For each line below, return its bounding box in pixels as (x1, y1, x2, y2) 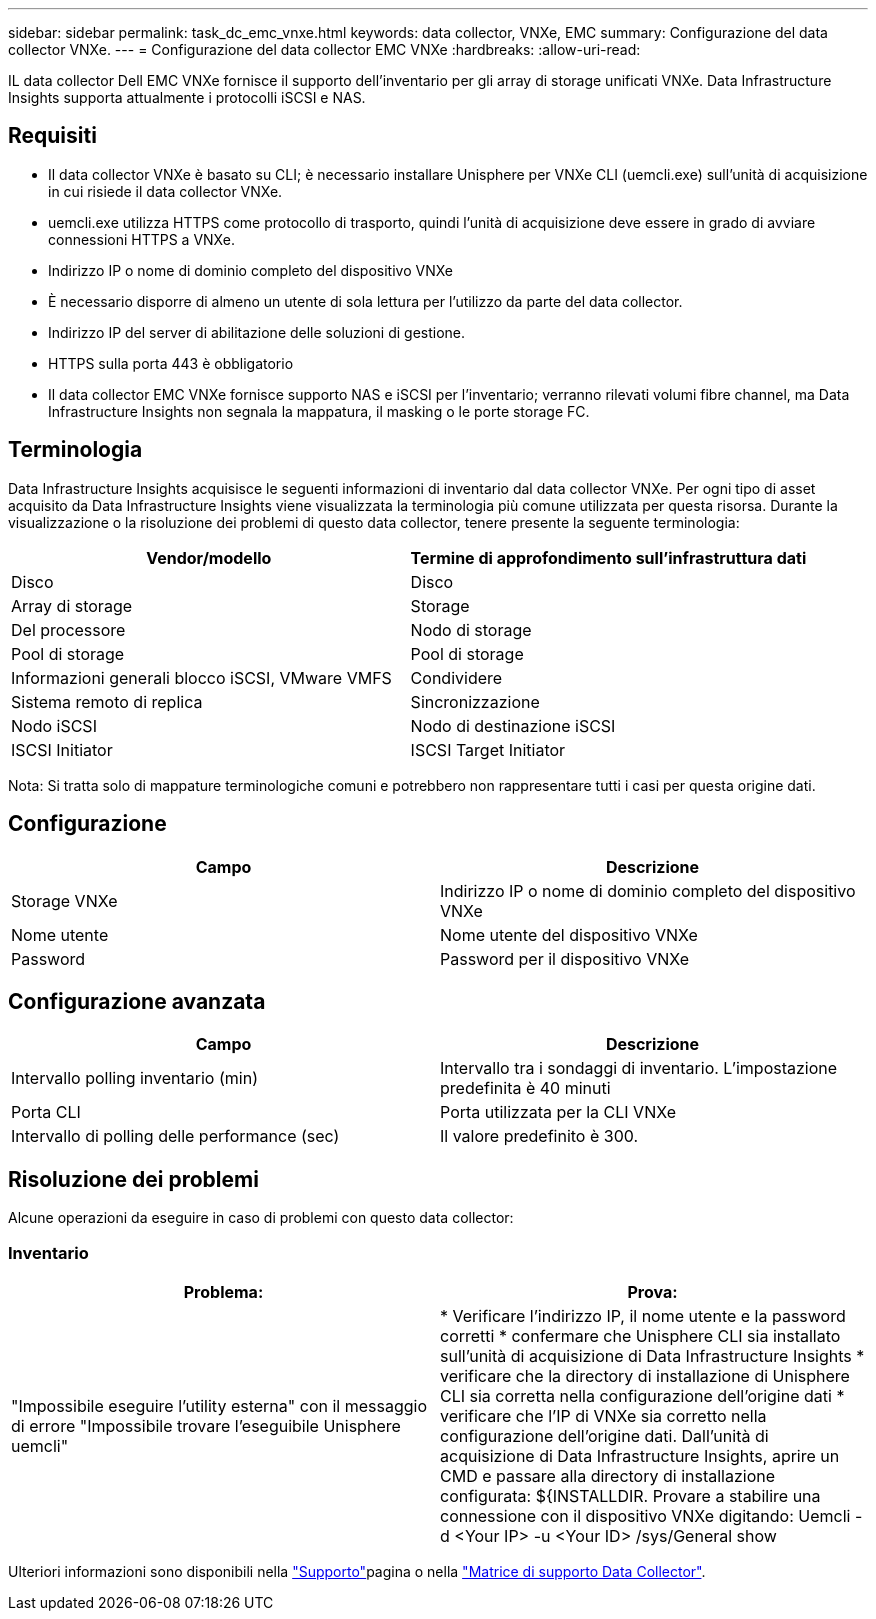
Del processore (11, 619, 126, 640)
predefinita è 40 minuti (440, 1078, 611, 1099)
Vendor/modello (146, 547, 272, 568)
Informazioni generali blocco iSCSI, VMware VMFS (11, 667, 392, 688)
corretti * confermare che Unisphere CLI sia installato (440, 1325, 841, 1346)
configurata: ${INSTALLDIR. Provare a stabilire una (440, 1485, 821, 1506)
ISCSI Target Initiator (410, 739, 566, 760)
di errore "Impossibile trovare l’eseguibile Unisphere (11, 1415, 401, 1436)
